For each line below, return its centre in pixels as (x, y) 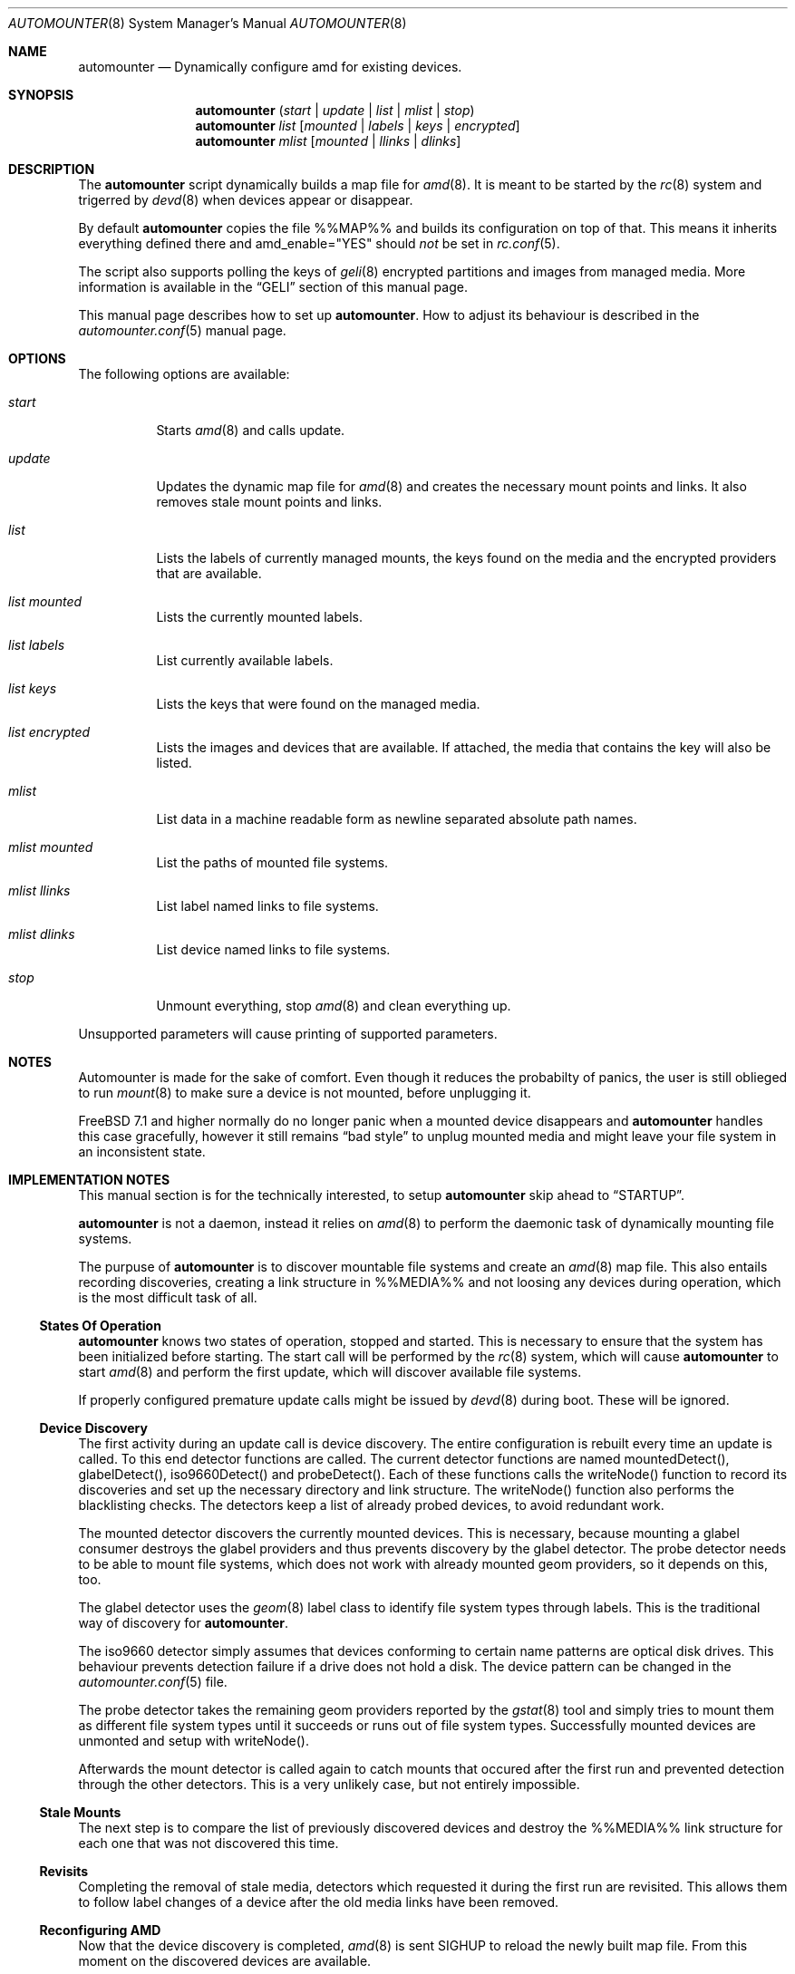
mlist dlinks (42, 934)
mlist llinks (39, 890)
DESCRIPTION (52, 169)
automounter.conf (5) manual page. (182, 330)
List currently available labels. (245, 660)
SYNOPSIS (41, 95)
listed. (174, 763)
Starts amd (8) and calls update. (251, 430)
